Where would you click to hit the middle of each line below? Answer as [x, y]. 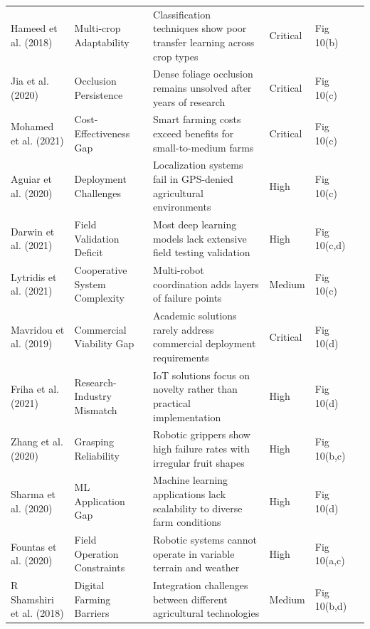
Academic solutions [195, 316]
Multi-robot [179, 270]
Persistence [99, 94]
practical [172, 402]
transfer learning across [204, 42]
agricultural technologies [206, 613]
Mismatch [96, 409]
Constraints [100, 567]
